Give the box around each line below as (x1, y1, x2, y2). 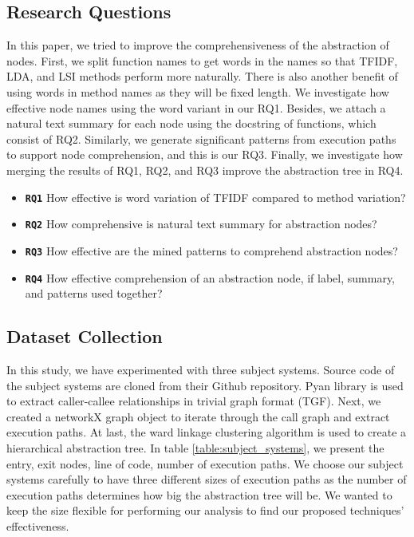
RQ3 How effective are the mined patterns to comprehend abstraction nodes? (25, 242, 398, 259)
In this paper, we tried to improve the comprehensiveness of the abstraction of (6, 37, 389, 53)
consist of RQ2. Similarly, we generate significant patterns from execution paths (6, 130, 396, 147)
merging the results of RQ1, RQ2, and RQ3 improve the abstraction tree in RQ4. (6, 161, 404, 178)
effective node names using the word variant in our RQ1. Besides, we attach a (6, 99, 386, 116)
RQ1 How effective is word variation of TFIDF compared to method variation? (25, 188, 406, 205)
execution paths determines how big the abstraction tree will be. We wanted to (6, 486, 392, 503)
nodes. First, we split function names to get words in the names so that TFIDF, (6, 52, 398, 69)
